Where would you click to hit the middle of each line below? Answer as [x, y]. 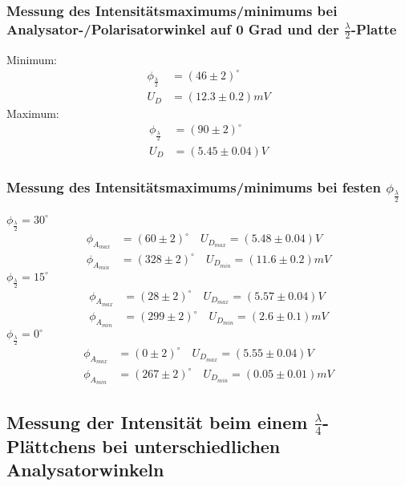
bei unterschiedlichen [191, 445]
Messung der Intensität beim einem [157, 421]
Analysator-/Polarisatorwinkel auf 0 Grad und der [173, 28]
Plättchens [51, 445]
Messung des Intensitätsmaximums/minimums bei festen [194, 187]
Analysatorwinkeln [85, 470]
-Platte [374, 28]
